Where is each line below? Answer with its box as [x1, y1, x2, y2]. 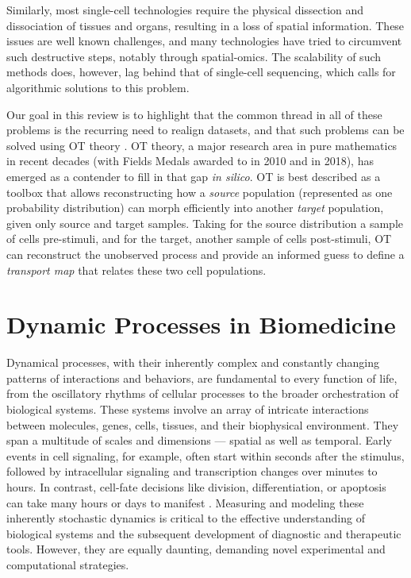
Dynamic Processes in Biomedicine [6, 308, 396, 341]
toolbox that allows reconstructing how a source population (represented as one [6, 183, 393, 200]
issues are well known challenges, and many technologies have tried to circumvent [6, 33, 402, 49]
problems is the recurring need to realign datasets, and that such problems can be [6, 121, 405, 138]
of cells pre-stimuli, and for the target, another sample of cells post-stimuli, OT [6, 230, 392, 247]
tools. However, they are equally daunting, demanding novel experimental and [6, 541, 386, 557]
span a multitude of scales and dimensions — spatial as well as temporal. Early [6, 432, 392, 449]
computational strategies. [6, 556, 129, 572]
